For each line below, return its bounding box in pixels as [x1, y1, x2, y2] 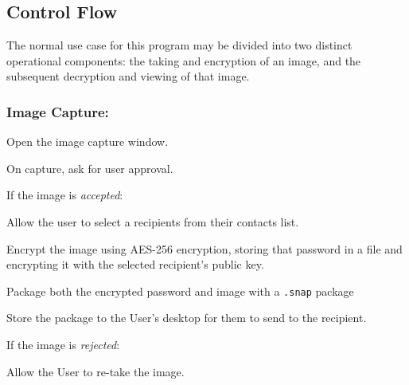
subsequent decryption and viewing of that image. [6, 68, 250, 84]
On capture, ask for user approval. [6, 159, 173, 176]
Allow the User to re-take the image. [6, 363, 185, 379]
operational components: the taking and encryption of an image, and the [6, 52, 361, 69]
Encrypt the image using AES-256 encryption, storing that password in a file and [6, 240, 403, 257]
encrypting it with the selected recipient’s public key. [6, 256, 264, 273]
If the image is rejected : [6, 336, 120, 353]
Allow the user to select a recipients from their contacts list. [6, 213, 299, 230]
